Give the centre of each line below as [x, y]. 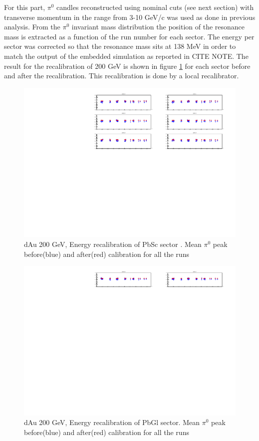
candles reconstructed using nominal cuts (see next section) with [155, 7]
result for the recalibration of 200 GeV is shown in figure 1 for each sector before [127, 66]
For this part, [25, 7]
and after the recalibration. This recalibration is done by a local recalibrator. [122, 76]
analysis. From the [32, 27]
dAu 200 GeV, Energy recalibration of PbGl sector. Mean [112, 422]
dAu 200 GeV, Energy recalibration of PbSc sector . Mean [113, 244]
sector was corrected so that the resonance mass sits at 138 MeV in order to [120, 46]
